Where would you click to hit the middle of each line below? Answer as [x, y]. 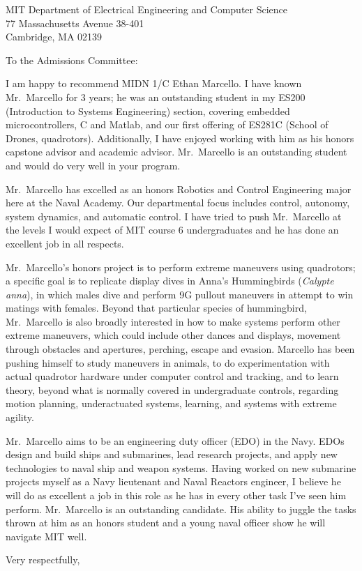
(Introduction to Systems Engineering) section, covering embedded [148, 111]
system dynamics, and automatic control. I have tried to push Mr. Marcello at [174, 216]
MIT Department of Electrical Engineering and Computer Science [147, 9]
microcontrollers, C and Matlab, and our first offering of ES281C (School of [167, 124]
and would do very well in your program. [93, 165]
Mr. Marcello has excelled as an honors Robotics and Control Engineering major [179, 189]
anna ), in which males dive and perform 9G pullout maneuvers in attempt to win [180, 294]
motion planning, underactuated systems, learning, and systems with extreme [171, 403]
